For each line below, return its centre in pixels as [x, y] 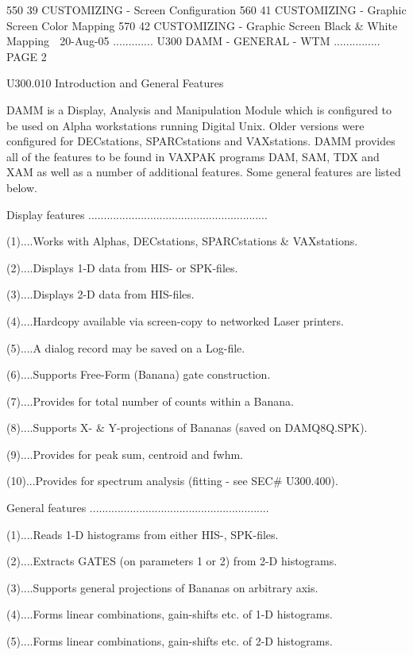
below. [22, 187]
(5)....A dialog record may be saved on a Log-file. [126, 347]
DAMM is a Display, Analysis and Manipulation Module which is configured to [199, 109]
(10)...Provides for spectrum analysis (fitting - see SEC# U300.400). [172, 481]
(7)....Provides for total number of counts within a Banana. [150, 401]
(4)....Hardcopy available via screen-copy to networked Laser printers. [175, 320]
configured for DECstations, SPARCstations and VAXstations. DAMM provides [201, 141]
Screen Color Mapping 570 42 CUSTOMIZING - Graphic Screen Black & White [202, 25]
